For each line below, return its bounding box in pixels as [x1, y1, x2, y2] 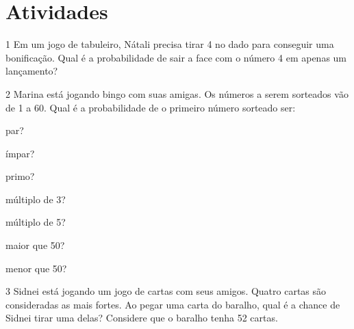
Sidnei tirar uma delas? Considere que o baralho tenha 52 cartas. [5, 311, 278, 325]
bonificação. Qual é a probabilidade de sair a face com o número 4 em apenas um [5, 50, 347, 64]
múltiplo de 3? [5, 192, 66, 206]
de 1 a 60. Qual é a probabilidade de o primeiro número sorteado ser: [5, 100, 296, 114]
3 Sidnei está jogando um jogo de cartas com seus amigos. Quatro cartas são [5, 284, 327, 298]
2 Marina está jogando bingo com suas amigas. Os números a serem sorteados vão [5, 86, 349, 101]
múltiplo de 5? [5, 215, 66, 229]
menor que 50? [5, 261, 67, 275]
